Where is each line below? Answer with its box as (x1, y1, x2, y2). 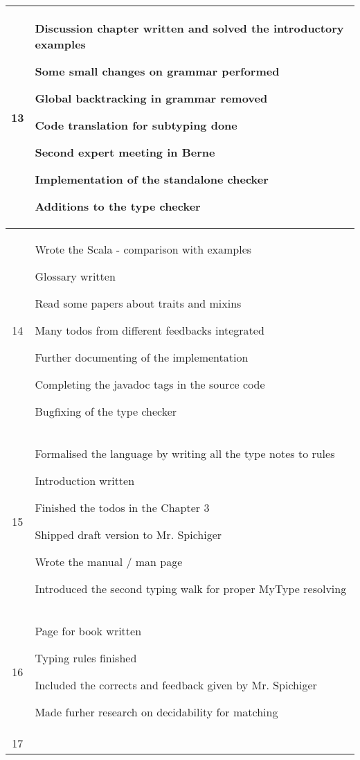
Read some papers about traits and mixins (35, 295, 242, 311)
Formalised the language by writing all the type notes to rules (35, 445, 335, 461)
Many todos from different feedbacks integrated (35, 322, 264, 338)
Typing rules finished (35, 650, 137, 666)
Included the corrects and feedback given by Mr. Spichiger (35, 677, 317, 693)
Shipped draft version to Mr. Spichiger (35, 527, 222, 542)
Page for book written (35, 623, 142, 639)
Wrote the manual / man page (35, 554, 183, 569)
